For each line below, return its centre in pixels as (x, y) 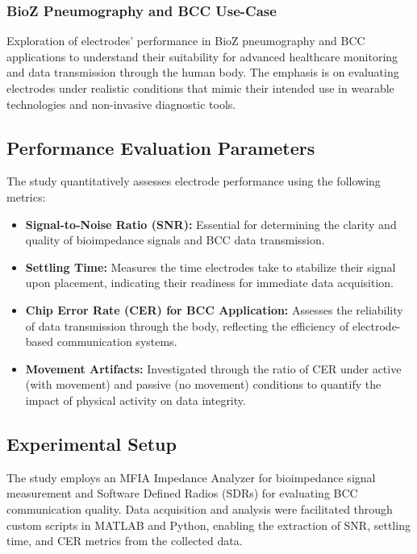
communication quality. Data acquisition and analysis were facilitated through (200, 508)
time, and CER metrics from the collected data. (125, 541)
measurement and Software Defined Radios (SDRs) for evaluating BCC (182, 493)
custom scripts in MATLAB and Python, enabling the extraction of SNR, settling (208, 525)
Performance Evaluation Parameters (161, 147)
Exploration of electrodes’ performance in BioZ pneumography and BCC (186, 41)
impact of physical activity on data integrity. (136, 400)
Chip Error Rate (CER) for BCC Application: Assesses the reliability (214, 309)
